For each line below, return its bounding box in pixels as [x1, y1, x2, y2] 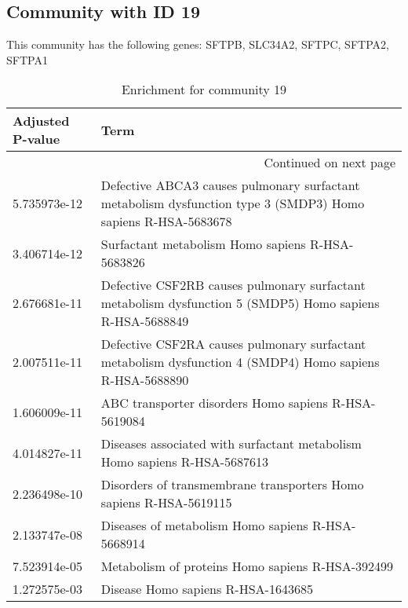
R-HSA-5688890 [100, 371, 189, 390]
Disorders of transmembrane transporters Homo [100, 475, 364, 494]
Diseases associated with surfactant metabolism [100, 434, 362, 453]
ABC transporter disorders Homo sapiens [100, 394, 328, 412]
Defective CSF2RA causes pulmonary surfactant [100, 335, 366, 353]
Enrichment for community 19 [121, 80, 287, 99]
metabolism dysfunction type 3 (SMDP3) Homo [100, 194, 365, 213]
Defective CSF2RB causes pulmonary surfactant [100, 276, 366, 295]
